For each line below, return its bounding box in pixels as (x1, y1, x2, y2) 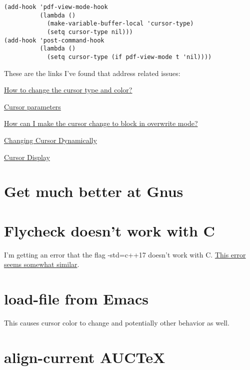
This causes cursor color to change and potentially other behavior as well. (4, 317, 229, 327)
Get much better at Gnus (4, 181, 183, 201)
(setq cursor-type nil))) (46, 28, 133, 35)
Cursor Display (4, 151, 50, 162)
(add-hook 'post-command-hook (4, 36, 104, 44)
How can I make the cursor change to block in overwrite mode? (4, 118, 198, 128)
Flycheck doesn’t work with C (4, 220, 215, 240)
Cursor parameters (4, 101, 61, 111)
